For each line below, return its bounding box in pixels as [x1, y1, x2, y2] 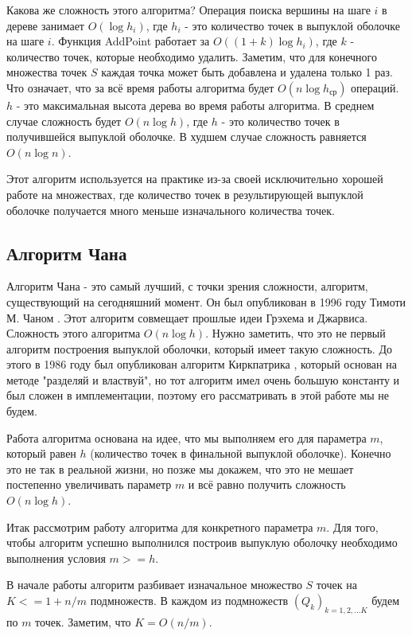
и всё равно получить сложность [188, 476, 346, 493]
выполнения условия [6, 549, 106, 566]
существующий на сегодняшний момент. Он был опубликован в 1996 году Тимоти [6, 293, 406, 310]
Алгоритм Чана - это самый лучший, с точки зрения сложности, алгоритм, [6, 278, 368, 295]
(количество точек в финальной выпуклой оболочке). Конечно [90, 445, 391, 462]
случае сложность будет [6, 112, 122, 129]
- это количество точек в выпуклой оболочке [185, 17, 400, 33]
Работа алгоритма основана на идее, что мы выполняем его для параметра [6, 429, 367, 446]
